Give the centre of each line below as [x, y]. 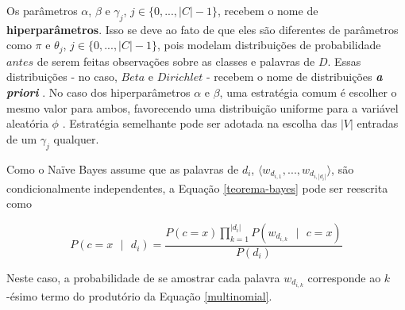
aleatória [27, 123]
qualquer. [76, 138]
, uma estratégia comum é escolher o [308, 92]
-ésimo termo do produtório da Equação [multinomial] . [139, 296]
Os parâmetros [42, 10]
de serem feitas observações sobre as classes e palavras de [176, 61]
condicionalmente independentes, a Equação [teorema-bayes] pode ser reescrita [197, 188]
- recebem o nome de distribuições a [294, 77]
